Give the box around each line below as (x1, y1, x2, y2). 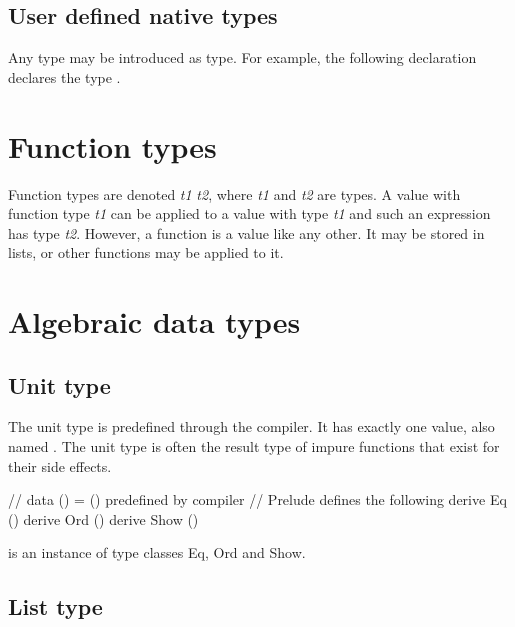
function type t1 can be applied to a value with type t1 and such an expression (8, 203, 491, 224)
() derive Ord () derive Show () (8, 508, 199, 529)
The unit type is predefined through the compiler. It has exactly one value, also (8, 416, 495, 437)
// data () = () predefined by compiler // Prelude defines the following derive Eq (8, 489, 507, 510)
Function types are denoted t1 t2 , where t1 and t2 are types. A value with (8, 183, 461, 204)
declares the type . (8, 66, 121, 87)
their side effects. (8, 455, 112, 476)
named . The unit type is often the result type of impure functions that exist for (8, 436, 500, 457)
